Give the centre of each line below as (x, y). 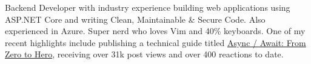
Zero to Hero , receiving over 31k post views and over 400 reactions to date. (144, 54)
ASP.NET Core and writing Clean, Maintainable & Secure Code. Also (135, 19)
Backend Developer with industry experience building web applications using (148, 7)
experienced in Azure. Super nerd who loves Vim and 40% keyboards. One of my (155, 31)
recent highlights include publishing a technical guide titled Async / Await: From (155, 42)
